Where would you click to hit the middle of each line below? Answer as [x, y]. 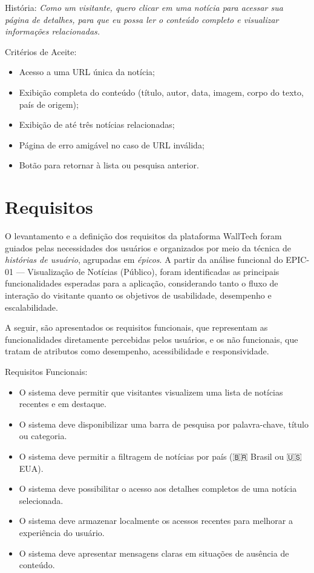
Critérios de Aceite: [41, 51]
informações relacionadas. [53, 31]
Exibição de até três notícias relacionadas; [97, 124]
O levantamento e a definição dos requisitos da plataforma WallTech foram [143, 236]
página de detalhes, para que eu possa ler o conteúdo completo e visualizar [142, 19]
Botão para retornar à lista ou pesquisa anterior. [109, 165]
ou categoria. [43, 436]
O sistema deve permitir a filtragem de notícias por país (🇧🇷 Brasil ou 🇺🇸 [160, 456]
